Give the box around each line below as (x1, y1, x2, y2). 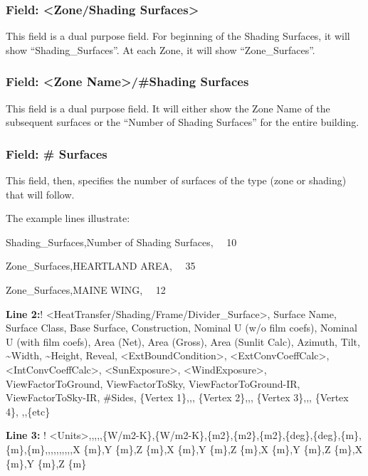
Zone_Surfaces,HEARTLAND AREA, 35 (6, 258, 196, 273)
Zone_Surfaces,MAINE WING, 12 (6, 282, 166, 297)
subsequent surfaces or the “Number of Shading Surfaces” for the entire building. (6, 115, 359, 129)
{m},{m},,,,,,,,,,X (6, 441, 80, 456)
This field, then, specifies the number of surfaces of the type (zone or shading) (6, 173, 347, 188)
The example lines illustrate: (6, 211, 130, 226)
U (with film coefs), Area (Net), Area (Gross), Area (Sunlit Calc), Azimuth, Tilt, (6, 334, 360, 349)
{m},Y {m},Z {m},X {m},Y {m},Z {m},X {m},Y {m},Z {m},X (83, 441, 363, 456)
